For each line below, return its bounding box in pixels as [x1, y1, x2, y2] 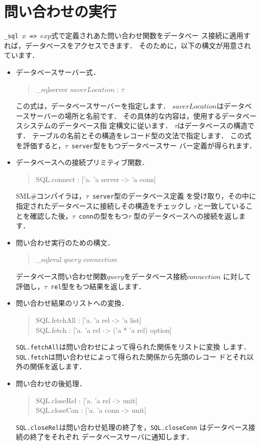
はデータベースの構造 [177, 120, 247, 131]
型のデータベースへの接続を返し [133, 210, 239, 221]
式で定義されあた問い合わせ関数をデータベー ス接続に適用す [51, 30, 250, 41]
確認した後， [30, 210, 72, 221]
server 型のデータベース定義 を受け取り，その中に [92, 191, 256, 201]
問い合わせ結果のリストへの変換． [16, 298, 128, 308]
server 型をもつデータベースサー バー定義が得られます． [71, 140, 256, 150]
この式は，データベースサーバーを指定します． [16, 101, 170, 111]
